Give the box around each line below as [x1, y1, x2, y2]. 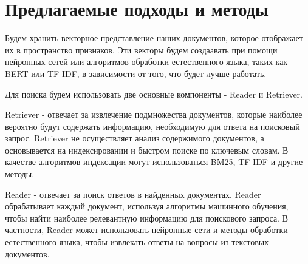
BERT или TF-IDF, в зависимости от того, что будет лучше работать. [5, 67, 267, 80]
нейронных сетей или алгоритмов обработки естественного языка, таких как [5, 55, 288, 68]
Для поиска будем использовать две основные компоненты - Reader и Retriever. [5, 87, 303, 100]
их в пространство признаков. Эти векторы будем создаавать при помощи [5, 43, 278, 56]
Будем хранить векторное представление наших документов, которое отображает [5, 32, 303, 44]
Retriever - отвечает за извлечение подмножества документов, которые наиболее [5, 108, 303, 121]
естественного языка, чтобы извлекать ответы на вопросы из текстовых [5, 235, 269, 248]
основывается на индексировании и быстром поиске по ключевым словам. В [5, 143, 289, 156]
